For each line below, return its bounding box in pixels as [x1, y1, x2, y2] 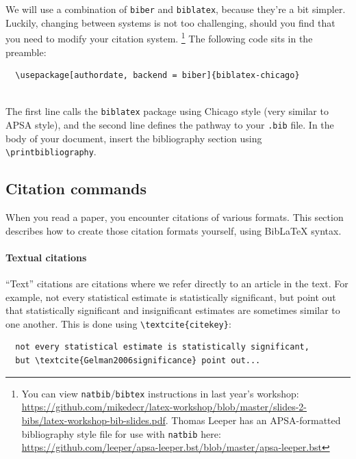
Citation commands [5, 178, 147, 199]
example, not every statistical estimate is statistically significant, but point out [5, 289, 336, 304]
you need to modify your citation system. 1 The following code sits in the [5, 29, 313, 45]
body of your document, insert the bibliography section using [5, 131, 262, 145]
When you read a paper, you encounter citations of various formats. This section [5, 210, 344, 224]
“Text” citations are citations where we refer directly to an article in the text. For [5, 276, 348, 291]
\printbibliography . [5, 144, 97, 159]
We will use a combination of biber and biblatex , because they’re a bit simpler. [5, 2, 346, 16]
